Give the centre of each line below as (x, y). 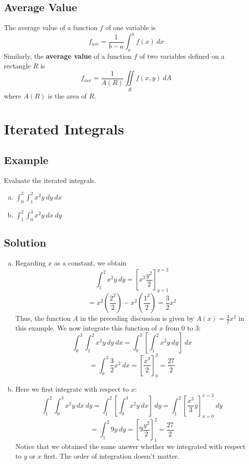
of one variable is (131, 27)
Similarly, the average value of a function (68, 56)
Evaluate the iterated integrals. (50, 180)
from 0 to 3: (183, 327)
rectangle (17, 65)
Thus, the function (43, 318)
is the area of (67, 95)
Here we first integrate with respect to (72, 389)
